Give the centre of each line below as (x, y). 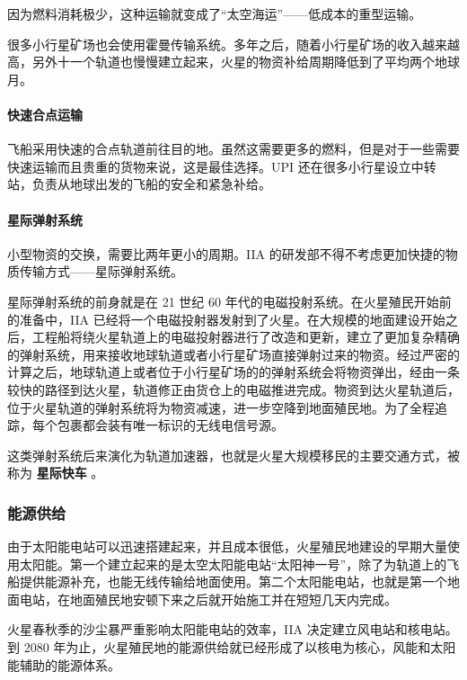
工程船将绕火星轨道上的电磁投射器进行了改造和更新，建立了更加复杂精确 (246, 337)
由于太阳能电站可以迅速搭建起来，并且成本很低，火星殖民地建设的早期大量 (227, 546)
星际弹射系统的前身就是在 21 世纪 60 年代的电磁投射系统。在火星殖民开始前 (229, 301)
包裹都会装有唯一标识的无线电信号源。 (170, 425)
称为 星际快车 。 (56, 473)
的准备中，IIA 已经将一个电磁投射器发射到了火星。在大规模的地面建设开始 (226, 319)
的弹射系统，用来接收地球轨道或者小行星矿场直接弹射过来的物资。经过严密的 (233, 354)
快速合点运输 (45, 114)
